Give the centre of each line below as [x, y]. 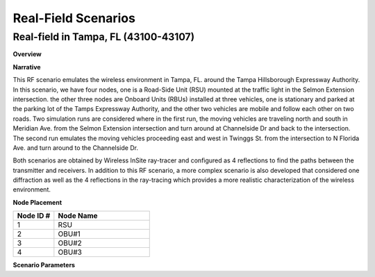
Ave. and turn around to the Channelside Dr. [76, 148]
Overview [27, 54]
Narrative [27, 67]
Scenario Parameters [44, 265]
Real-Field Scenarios [74, 18]
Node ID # [34, 216]
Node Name [78, 216]
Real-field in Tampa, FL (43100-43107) [103, 37]
